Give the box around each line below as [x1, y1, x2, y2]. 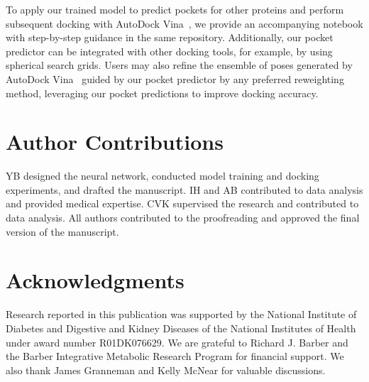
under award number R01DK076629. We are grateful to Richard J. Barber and [6, 334, 348, 349]
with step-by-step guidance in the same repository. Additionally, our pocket [6, 30, 334, 45]
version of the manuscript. [6, 224, 119, 239]
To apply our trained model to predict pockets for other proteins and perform [6, 2, 344, 16]
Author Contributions [6, 127, 224, 156]
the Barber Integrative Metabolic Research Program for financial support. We [6, 349, 344, 364]
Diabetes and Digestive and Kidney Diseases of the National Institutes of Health [6, 320, 356, 335]
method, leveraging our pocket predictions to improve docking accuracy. [6, 85, 319, 100]
